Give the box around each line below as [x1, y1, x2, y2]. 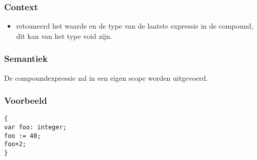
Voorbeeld [4, 94, 47, 107]
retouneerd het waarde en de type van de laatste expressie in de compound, [16, 20, 253, 31]
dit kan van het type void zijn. [16, 30, 112, 41]
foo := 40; [4, 132, 41, 140]
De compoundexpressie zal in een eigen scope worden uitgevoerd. [4, 72, 208, 83]
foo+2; [4, 141, 26, 148]
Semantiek [4, 52, 48, 65]
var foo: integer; [4, 124, 67, 131]
